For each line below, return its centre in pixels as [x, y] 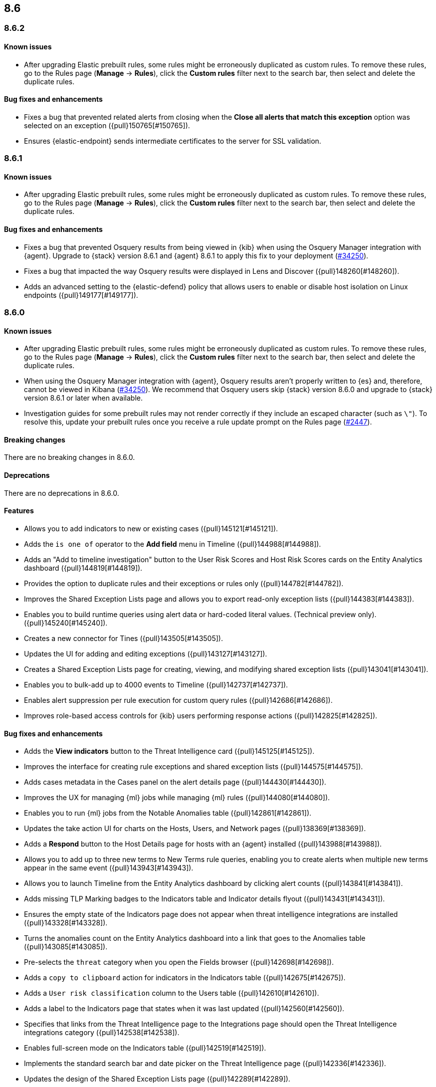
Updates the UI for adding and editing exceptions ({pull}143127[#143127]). [146, 653]
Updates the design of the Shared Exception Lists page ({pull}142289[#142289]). [157, 1079]
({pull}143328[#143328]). [66, 923]
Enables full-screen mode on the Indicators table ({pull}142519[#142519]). [145, 1048]
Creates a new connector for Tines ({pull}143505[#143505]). [123, 638]
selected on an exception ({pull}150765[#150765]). [107, 125]
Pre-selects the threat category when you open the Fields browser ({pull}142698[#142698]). [179, 962]
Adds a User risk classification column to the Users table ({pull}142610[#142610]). [172, 993]
